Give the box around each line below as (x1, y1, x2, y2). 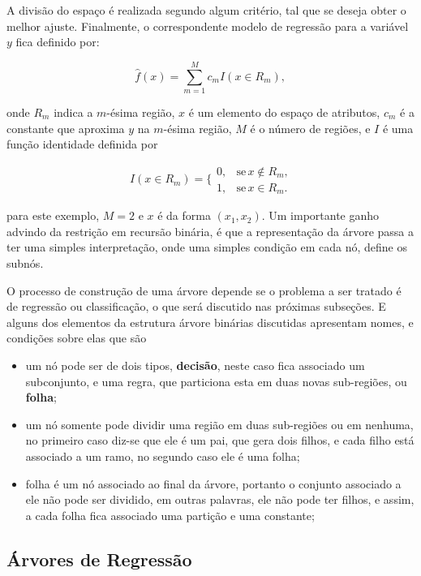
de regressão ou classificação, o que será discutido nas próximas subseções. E (6, 298, 386, 315)
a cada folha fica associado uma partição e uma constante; (25, 506, 315, 523)
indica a (54, 103, 93, 120)
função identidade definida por (6, 135, 158, 153)
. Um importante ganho (261, 207, 380, 224)
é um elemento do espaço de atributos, (188, 103, 380, 120)
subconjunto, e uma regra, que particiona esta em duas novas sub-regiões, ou (25, 372, 407, 389)
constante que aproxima (6, 119, 125, 136)
